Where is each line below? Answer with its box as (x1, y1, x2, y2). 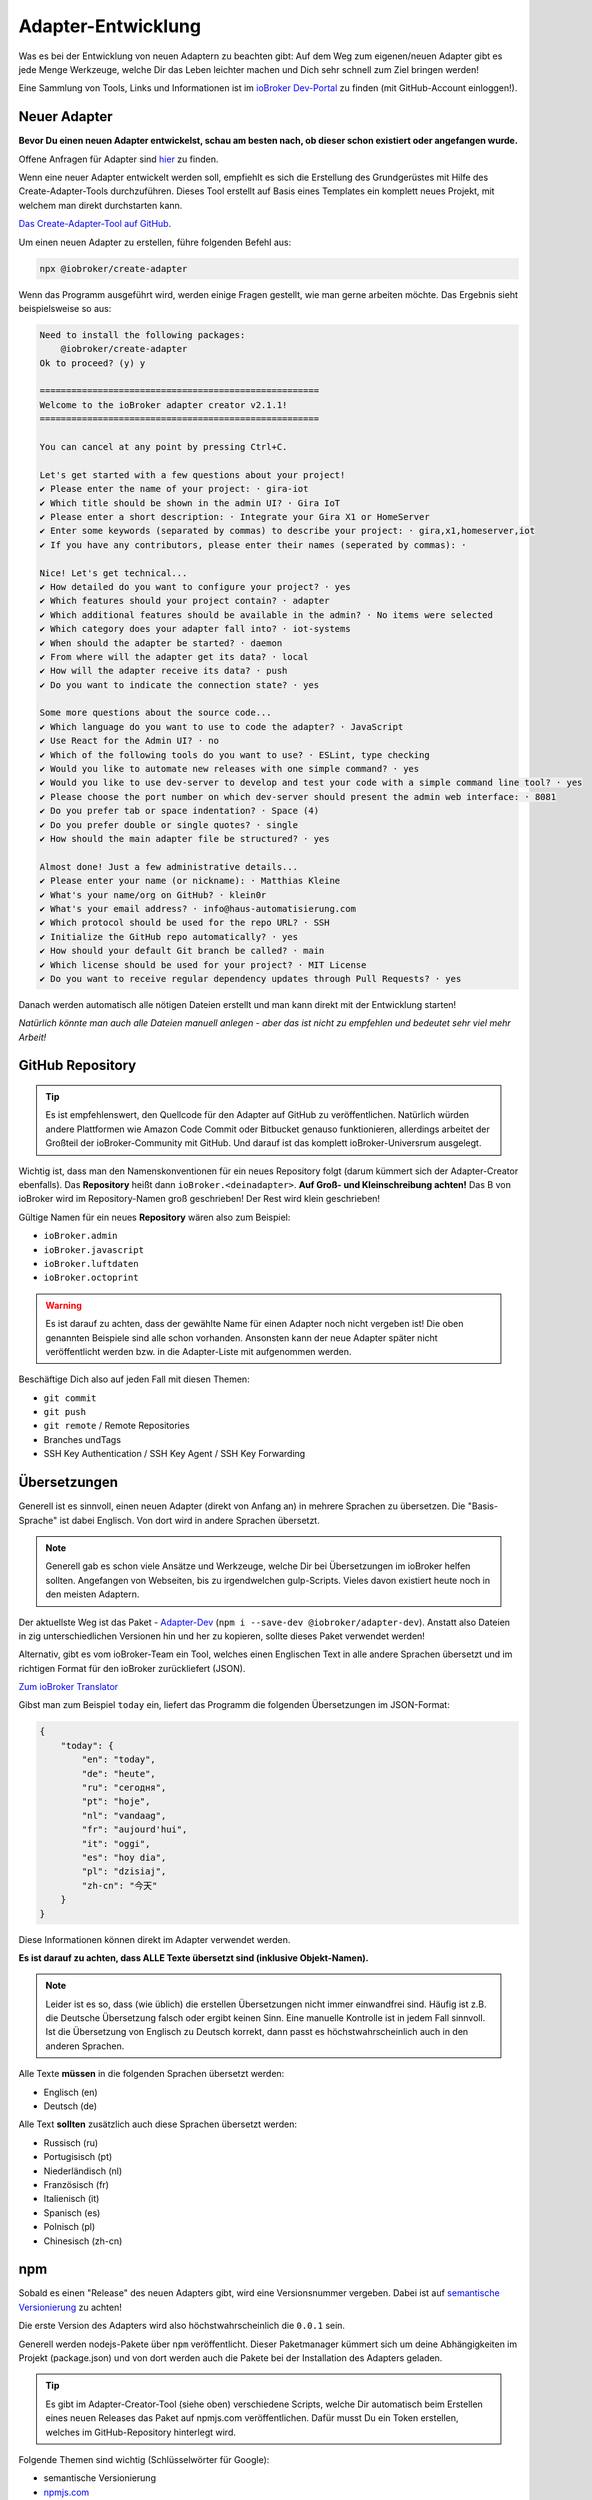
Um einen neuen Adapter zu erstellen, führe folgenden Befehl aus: (18, 236, 292, 248)
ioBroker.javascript (43, 1244, 145, 1255)
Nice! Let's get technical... (39, 567, 188, 579)
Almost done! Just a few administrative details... (39, 861, 299, 872)
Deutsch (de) (43, 2100, 98, 2112)
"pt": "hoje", (81, 1796, 151, 1807)
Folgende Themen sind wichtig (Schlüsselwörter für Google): (18, 2453, 270, 2465)
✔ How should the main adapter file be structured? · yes (39, 833, 330, 844)
